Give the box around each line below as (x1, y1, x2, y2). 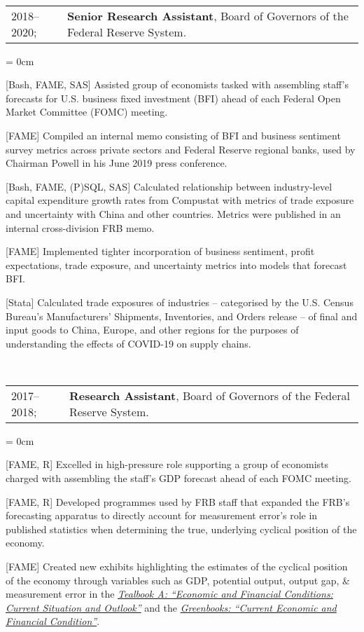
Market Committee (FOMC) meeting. (6, 104, 168, 119)
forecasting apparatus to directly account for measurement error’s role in (6, 508, 318, 523)
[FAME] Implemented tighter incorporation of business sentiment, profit (6, 244, 315, 259)
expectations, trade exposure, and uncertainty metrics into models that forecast (6, 257, 347, 272)
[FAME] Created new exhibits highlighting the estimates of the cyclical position (6, 559, 348, 574)
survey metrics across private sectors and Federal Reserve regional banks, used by (6, 142, 356, 156)
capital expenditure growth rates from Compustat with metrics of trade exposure (6, 193, 354, 207)
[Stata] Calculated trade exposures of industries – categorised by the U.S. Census (6, 294, 353, 309)
